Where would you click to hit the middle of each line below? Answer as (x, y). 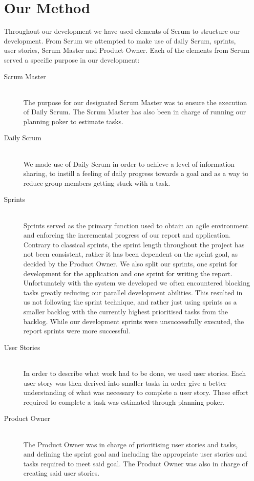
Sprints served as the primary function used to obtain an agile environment (136, 225)
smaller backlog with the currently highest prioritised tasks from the (126, 311)
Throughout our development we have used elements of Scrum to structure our (122, 31)
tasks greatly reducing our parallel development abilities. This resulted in (133, 292)
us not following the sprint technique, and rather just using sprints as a (130, 302)
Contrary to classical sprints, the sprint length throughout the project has (134, 244)
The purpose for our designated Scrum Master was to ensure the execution (135, 102)
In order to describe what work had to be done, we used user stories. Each (135, 373)
